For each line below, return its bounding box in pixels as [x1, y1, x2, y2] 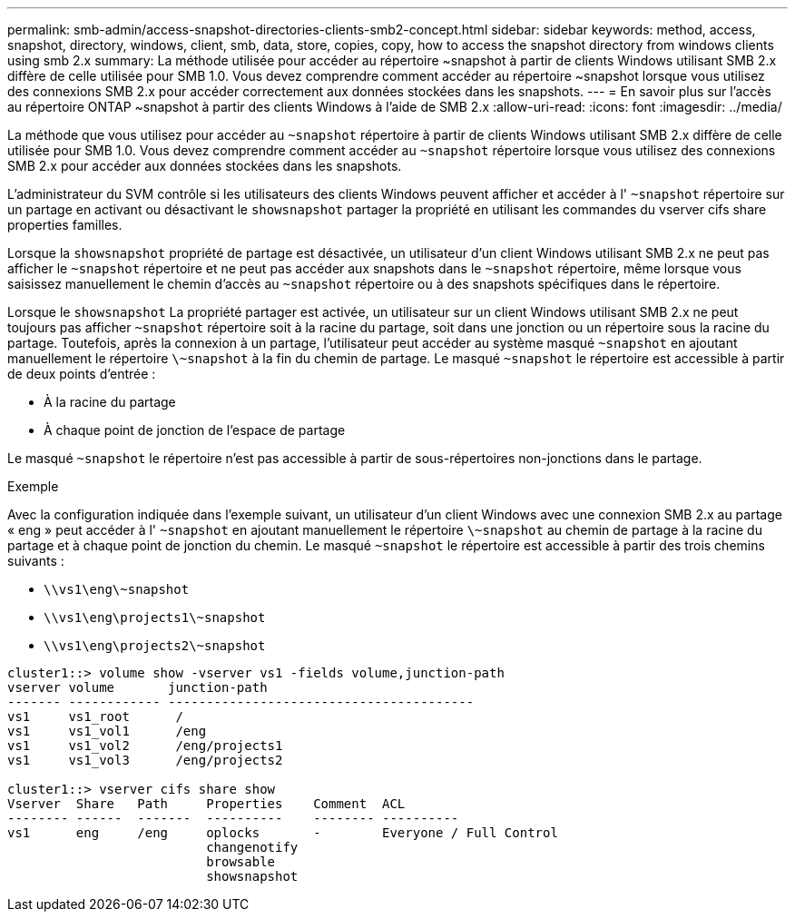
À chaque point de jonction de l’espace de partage [44, 422, 346, 438]
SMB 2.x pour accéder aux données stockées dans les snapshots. [7, 158, 402, 173]
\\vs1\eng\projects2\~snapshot [44, 638, 266, 653]
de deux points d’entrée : [7, 366, 156, 381]
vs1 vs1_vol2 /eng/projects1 [7, 738, 283, 753]
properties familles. [7, 217, 123, 232]
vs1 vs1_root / [7, 709, 183, 724]
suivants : [7, 553, 64, 568]
